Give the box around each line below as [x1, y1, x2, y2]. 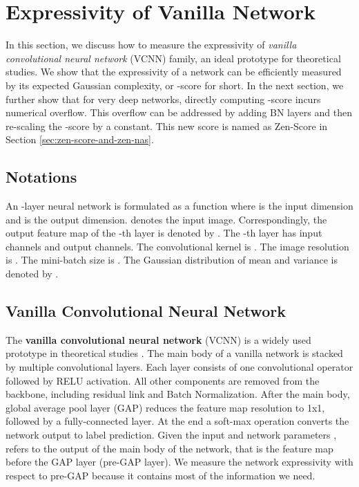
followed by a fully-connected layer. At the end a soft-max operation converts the [6, 414, 349, 428]
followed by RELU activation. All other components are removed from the [6, 373, 320, 387]
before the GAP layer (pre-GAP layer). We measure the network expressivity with [6, 454, 353, 469]
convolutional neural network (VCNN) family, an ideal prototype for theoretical [6, 50, 341, 65]
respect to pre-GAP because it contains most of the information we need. [6, 468, 316, 482]
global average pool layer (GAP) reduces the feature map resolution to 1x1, [6, 400, 325, 414]
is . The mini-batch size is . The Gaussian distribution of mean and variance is [6, 252, 338, 267]
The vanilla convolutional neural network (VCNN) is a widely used [6, 332, 311, 347]
